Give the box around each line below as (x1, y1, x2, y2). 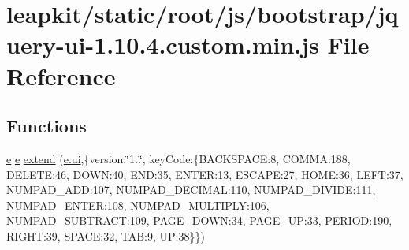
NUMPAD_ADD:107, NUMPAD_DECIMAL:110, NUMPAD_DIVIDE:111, (6, 181, 376, 198)
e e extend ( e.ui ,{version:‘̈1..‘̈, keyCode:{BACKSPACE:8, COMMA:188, (6, 150, 351, 166)
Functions (6, 114, 87, 138)
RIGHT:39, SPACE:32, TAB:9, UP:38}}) (6, 227, 205, 244)
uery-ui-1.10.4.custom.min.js (6, 28, 319, 61)
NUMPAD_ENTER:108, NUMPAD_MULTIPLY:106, (6, 196, 270, 213)
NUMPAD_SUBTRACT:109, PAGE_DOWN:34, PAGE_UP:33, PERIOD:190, (6, 212, 392, 229)
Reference (6, 59, 116, 91)
